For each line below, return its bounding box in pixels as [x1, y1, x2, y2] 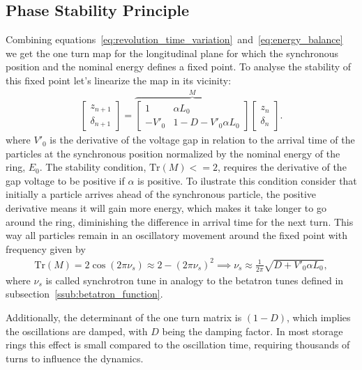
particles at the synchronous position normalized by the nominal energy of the [6, 146, 340, 160]
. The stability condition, [39, 160, 146, 174]
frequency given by [6, 241, 86, 256]
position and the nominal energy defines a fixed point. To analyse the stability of [6, 59, 352, 74]
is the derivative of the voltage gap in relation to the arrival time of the [50, 132, 355, 147]
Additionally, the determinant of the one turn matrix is [6, 309, 242, 324]
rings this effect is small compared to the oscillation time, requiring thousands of [6, 337, 350, 352]
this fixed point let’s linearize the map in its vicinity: [6, 72, 232, 87]
